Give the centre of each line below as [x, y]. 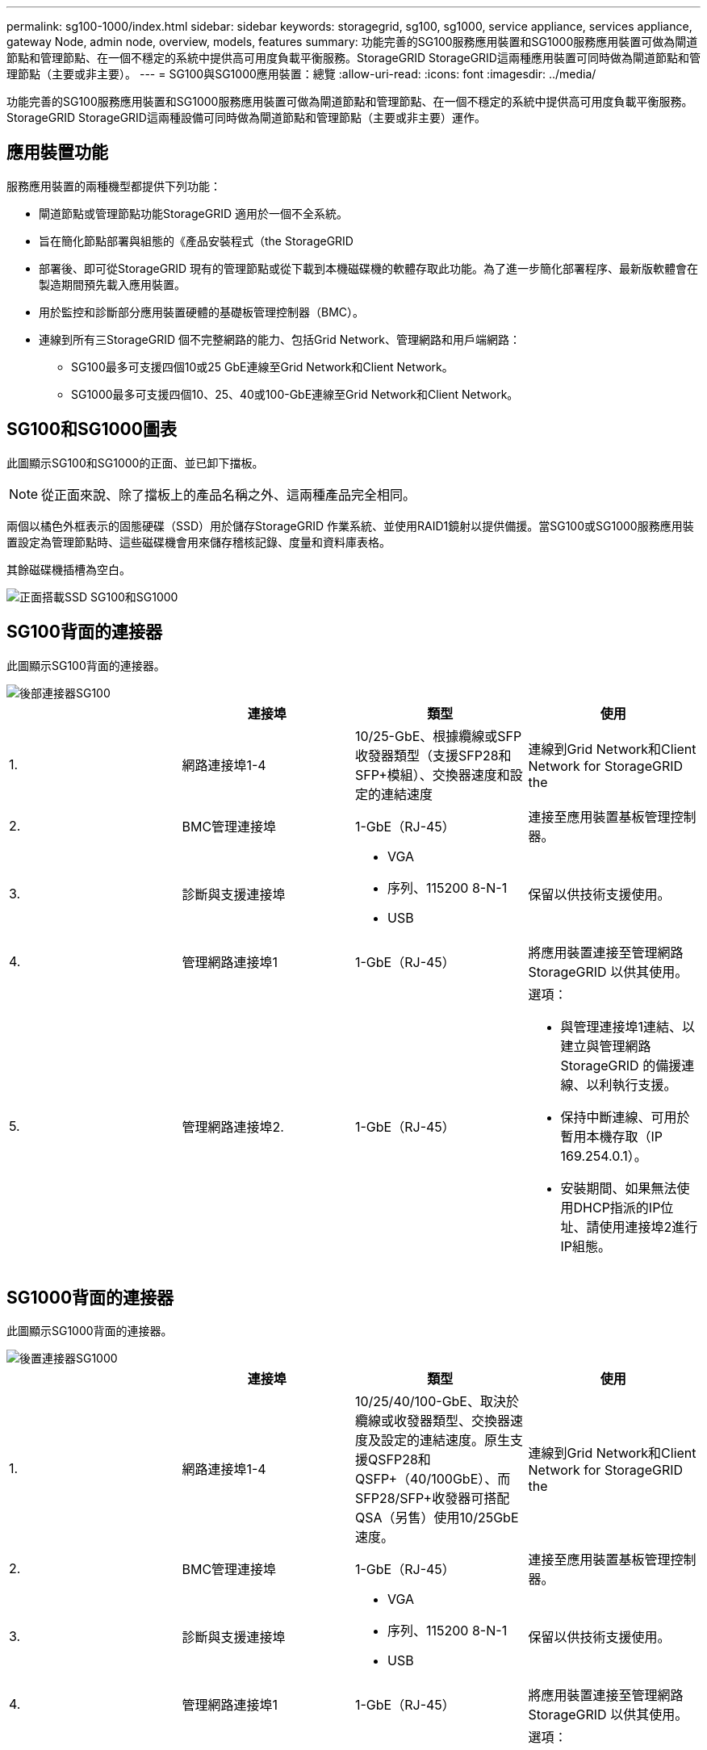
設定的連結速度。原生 [446, 1440]
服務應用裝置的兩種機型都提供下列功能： [114, 186]
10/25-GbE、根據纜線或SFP [439, 736]
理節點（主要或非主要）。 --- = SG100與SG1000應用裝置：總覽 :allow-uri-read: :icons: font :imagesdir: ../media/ [301, 74]
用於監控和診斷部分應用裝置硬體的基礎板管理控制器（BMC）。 [202, 312]
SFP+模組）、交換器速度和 [433, 775]
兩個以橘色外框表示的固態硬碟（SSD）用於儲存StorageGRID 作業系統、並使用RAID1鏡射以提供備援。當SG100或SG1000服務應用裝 [350, 525]
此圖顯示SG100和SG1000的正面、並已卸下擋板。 [135, 463]
